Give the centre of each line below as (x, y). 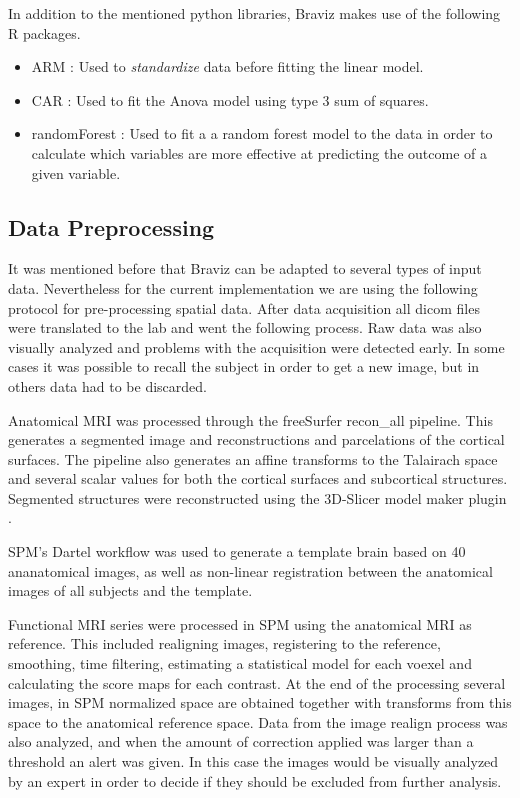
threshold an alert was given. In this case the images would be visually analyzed (253, 761)
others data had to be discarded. (107, 385)
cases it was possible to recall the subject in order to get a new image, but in (244, 366)
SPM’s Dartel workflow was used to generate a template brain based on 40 (237, 551)
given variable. (76, 172)
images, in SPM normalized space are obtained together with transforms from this (260, 702)
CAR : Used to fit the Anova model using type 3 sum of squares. (230, 99)
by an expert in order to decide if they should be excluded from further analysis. (255, 780)
